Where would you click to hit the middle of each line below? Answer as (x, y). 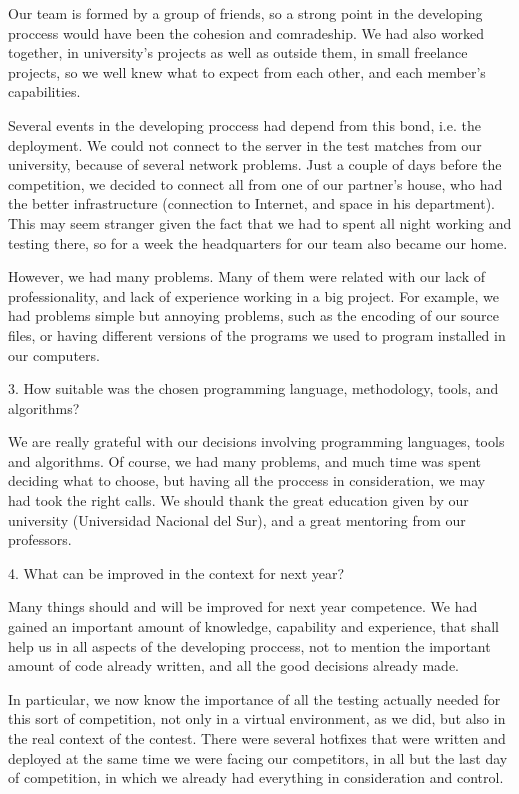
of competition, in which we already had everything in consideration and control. (256, 777)
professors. (40, 539)
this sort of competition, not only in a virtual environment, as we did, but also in (257, 718)
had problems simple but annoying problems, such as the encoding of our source (254, 315)
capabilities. (44, 91)
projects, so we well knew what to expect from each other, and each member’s (247, 71)
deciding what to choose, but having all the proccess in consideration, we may (247, 480)
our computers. (54, 354)
